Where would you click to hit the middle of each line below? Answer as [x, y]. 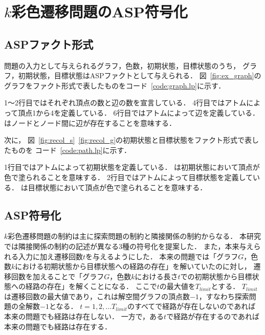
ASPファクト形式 [49, 44]
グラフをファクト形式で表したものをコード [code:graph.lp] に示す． [115, 85]
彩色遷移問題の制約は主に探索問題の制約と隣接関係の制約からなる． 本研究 [134, 236]
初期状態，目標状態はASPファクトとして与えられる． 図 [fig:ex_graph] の [140, 75]
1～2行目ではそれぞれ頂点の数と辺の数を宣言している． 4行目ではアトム [125, 103]
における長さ [156, 276]
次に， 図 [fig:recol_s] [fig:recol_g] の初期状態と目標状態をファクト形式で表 [128, 140]
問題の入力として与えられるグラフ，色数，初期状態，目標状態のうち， [122, 65]
